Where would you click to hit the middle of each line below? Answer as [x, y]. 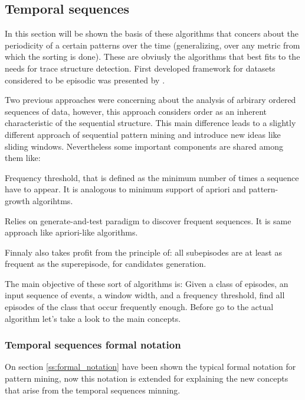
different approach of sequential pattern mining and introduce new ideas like [143, 134]
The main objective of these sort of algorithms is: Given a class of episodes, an [147, 283]
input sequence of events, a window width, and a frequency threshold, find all [145, 295]
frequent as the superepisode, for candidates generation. [106, 264]
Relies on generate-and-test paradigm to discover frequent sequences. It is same [148, 220]
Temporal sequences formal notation [93, 345]
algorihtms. [53, 200]
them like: [23, 158]
